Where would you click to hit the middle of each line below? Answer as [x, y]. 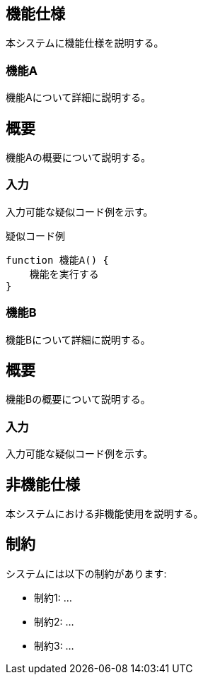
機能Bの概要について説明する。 [78, 399]
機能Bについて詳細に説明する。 [78, 339]
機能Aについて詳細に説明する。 [79, 98]
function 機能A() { [58, 260]
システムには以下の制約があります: [86, 573]
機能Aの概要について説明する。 [79, 158]
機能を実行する [64, 274]
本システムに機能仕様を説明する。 [85, 43]
